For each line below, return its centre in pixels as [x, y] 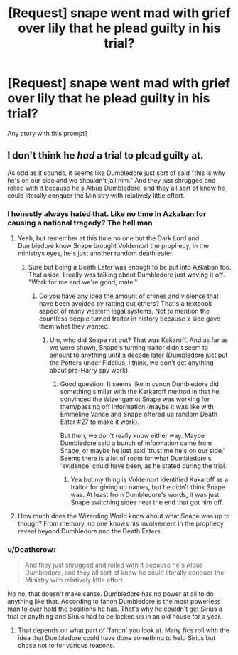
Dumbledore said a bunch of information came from [136, 443]
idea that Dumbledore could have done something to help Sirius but [117, 638]
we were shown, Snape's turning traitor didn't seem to [129, 348]
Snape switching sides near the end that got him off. [147, 502]
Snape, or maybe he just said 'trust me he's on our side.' [142, 451]
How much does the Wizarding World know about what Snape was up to [124, 516]
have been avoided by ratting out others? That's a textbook [125, 304]
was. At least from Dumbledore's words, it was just [145, 495]
